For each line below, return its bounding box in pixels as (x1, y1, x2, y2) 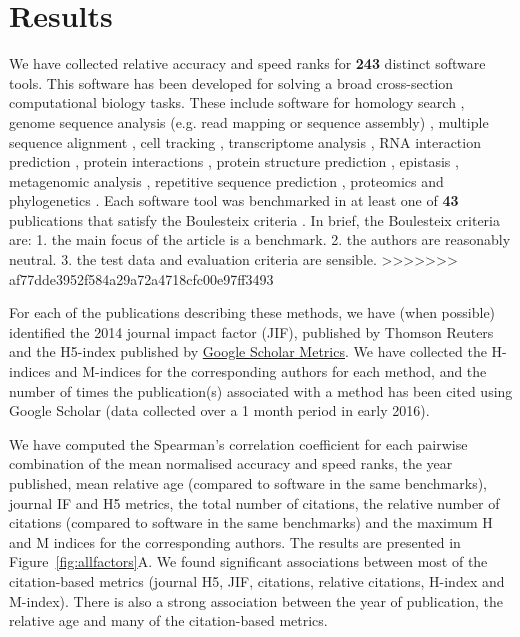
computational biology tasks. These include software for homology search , (9, 92, 465, 113)
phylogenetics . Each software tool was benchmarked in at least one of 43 (9, 190, 459, 211)
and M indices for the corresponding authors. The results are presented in (9, 531, 461, 552)
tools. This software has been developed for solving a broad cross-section (9, 72, 454, 93)
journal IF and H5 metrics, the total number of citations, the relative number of (9, 492, 500, 513)
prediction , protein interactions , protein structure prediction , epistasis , (9, 151, 459, 172)
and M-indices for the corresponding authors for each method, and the (54, 361, 487, 382)
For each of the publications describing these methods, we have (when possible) (9, 302, 496, 323)
